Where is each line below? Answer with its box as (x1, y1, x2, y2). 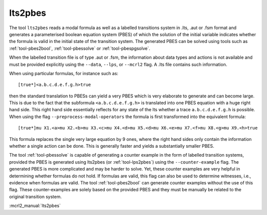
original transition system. (9, 193, 62, 200)
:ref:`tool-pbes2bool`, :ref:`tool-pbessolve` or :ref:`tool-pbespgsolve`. (9, 45, 150, 51)
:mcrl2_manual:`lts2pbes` (9, 203, 61, 209)
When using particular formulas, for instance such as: (9, 70, 119, 76)
